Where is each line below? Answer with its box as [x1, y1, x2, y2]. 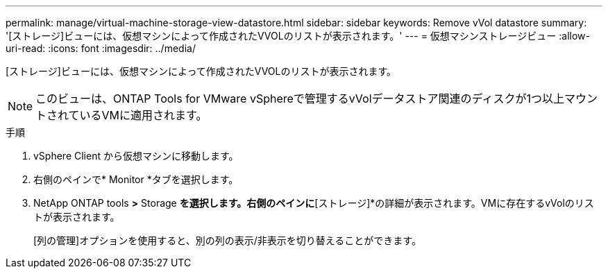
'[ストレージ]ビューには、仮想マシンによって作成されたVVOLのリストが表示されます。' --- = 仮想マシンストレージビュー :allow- [6, 30, 590, 42]
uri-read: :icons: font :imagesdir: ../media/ [6, 42, 196, 54]
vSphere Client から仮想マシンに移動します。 [33, 150, 239, 162]
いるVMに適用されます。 [79, 108, 208, 122]
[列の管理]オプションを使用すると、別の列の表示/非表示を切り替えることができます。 [33, 234, 421, 246]
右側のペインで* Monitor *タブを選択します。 [33, 173, 239, 185]
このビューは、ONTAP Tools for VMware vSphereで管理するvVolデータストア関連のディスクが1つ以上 [35, 92, 564, 105]
